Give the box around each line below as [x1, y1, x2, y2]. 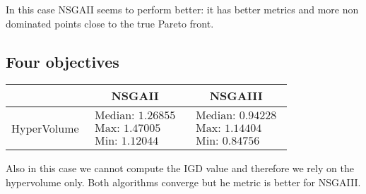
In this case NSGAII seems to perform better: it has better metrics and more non [6, 2, 359, 16]
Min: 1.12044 [95, 135, 159, 147]
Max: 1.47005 [95, 122, 161, 134]
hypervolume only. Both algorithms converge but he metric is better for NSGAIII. [6, 174, 361, 189]
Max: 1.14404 [196, 122, 262, 134]
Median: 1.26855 [95, 109, 176, 121]
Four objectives [6, 50, 119, 72]
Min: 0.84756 [196, 135, 260, 147]
